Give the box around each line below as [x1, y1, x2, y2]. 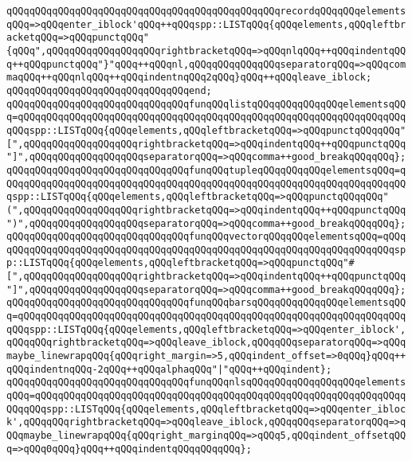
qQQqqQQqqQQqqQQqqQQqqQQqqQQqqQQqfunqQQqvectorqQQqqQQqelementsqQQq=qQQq [6, 231, 406, 243]
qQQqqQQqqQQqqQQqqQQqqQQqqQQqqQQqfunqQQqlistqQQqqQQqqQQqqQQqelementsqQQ [6, 98, 406, 110]
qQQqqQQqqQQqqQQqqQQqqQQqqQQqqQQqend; [6, 84, 212, 96]
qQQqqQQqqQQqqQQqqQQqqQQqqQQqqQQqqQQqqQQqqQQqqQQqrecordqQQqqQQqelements [6, 6, 406, 17]
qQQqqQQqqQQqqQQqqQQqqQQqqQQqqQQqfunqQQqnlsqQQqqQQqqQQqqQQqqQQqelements [6, 377, 406, 389]
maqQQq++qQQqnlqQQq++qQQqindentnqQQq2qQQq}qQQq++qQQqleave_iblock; [6, 72, 372, 84]
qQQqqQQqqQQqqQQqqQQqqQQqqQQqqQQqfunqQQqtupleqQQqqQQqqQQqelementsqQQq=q [6, 164, 406, 176]
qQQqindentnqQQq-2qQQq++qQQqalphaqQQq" [6, 363, 218, 375]
